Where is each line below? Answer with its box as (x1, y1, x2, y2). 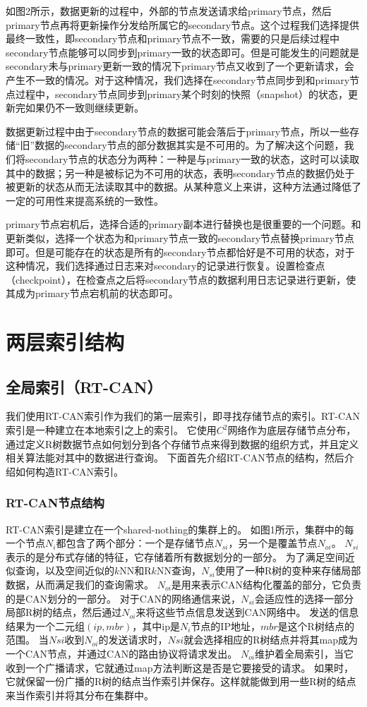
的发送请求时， (98, 632, 168, 647)
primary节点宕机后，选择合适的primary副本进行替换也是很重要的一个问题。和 (6, 217, 361, 231)
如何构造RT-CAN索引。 (15, 464, 124, 478)
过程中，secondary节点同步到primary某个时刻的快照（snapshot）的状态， (15, 86, 348, 101)
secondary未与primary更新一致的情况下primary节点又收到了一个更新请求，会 (6, 59, 354, 73)
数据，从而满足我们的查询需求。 (6, 577, 154, 592)
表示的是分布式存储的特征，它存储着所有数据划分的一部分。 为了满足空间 (6, 549, 345, 564)
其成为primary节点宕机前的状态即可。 (6, 286, 179, 301)
